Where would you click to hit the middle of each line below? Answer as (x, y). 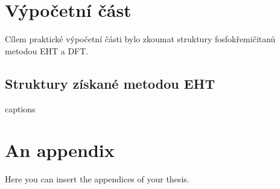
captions (20, 108)
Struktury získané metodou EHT (110, 83)
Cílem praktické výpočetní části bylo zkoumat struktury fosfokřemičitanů (140, 39)
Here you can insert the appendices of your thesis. (97, 179)
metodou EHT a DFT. (47, 50)
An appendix (60, 150)
